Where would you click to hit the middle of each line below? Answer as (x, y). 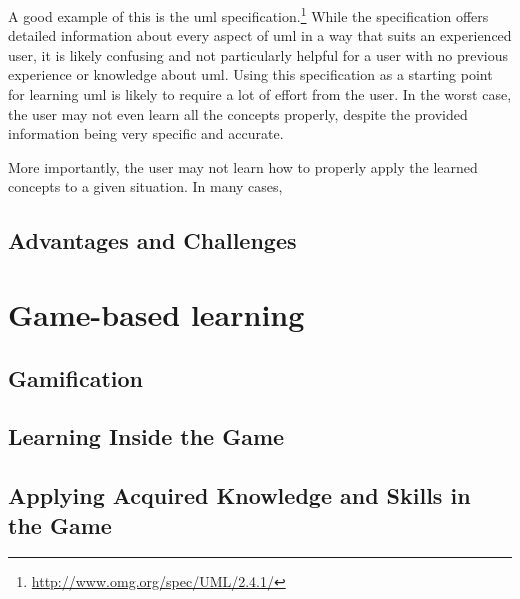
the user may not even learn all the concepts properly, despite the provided (238, 113)
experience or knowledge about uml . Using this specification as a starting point (250, 74)
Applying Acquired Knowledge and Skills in (239, 495)
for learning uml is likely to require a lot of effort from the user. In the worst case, (260, 94)
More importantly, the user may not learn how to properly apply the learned (243, 166)
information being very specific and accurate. (146, 133)
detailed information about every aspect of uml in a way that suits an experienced (260, 35)
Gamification (76, 377)
